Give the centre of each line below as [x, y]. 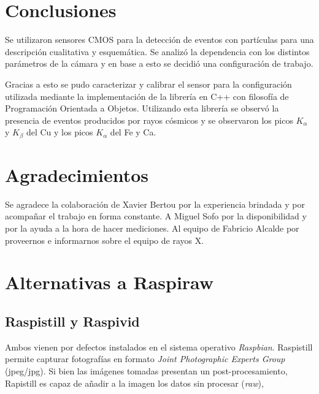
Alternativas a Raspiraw [110, 282]
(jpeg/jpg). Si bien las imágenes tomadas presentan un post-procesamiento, [146, 371]
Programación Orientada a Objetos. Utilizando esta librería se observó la [142, 108]
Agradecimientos [77, 174]
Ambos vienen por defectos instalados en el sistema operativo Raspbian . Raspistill [159, 347]
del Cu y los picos [60, 132]
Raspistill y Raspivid [72, 321]
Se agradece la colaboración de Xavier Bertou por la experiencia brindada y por [155, 204]
